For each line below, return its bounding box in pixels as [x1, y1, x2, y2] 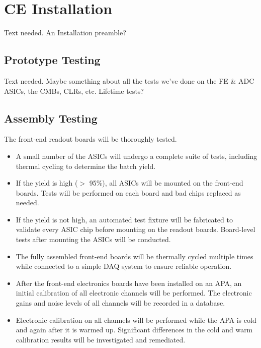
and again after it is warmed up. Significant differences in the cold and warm [16, 324, 253, 335]
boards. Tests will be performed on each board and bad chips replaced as [16, 187, 241, 198]
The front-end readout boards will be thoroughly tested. [4, 134, 177, 144]
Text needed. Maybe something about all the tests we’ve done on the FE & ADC [4, 75, 254, 86]
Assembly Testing [4, 110, 98, 126]
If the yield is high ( [16, 178, 78, 188]
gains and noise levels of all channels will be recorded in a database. [16, 298, 225, 308]
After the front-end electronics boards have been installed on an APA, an [16, 277, 242, 288]
